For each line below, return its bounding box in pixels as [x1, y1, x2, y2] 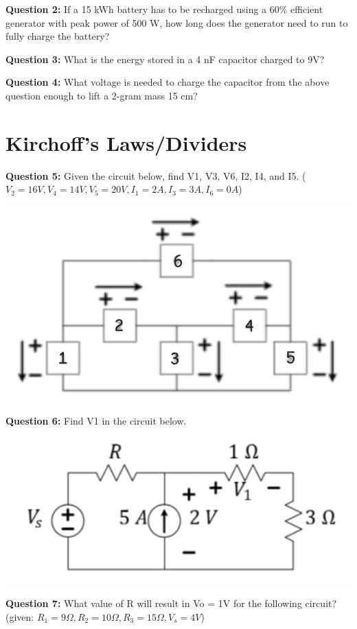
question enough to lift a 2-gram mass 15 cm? [5, 88, 198, 102]
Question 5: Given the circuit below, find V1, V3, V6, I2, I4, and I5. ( [5, 168, 306, 182]
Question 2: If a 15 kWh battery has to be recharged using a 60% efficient [5, 2, 323, 16]
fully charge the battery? [5, 29, 110, 43]
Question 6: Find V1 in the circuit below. [5, 413, 187, 427]
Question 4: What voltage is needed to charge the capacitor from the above [5, 75, 330, 89]
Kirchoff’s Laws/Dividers [5, 128, 247, 156]
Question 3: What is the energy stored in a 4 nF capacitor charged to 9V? [5, 51, 325, 66]
